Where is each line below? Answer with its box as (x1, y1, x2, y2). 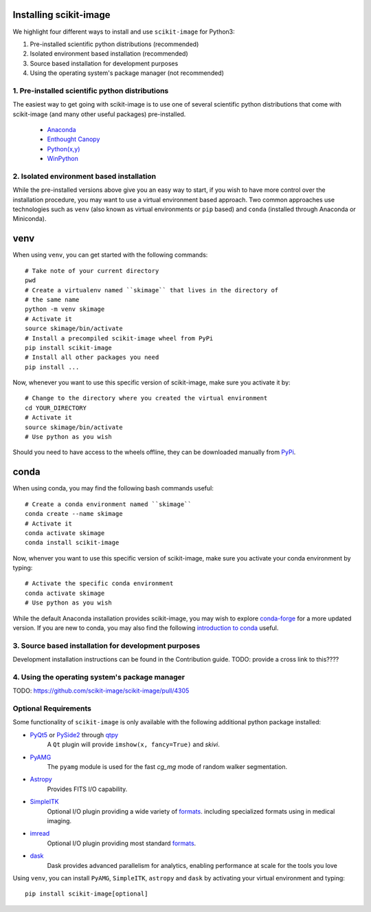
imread (30, 829, 50, 838)
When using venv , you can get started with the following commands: (12, 251, 208, 259)
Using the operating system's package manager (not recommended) (30, 69, 225, 77)
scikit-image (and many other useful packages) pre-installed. (12, 110, 186, 118)
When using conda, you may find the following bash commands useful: (12, 484, 214, 492)
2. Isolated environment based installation (12, 171, 157, 181)
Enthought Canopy (47, 135, 100, 144)
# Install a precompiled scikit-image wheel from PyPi (25, 334, 214, 342)
